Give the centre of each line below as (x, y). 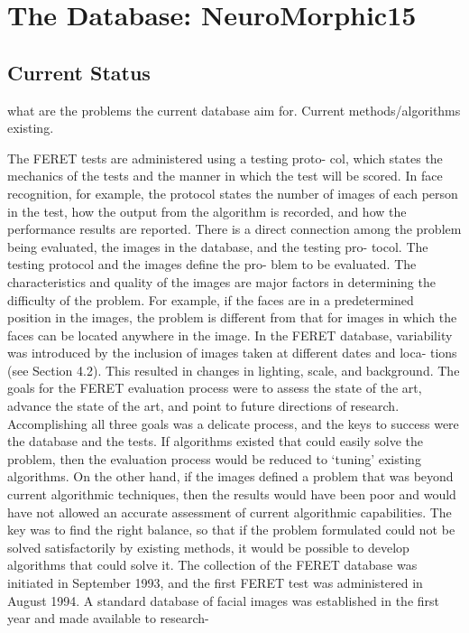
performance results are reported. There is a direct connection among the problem (234, 229)
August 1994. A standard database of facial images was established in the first (224, 600)
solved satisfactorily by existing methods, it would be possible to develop (208, 547)
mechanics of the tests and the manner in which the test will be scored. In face (225, 176)
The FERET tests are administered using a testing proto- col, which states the (225, 158)
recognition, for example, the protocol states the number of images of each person (233, 193)
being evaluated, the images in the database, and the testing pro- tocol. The (218, 246)
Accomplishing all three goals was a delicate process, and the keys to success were (233, 423)
